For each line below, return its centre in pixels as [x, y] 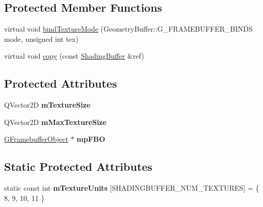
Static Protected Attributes [78, 166]
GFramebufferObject [36, 139]
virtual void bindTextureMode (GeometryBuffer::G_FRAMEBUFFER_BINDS [128, 29]
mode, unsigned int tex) [41, 38]
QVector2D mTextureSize [47, 105]
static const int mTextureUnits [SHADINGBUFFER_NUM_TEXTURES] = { [132, 188]
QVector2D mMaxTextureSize [55, 122]
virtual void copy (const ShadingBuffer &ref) [74, 56]
